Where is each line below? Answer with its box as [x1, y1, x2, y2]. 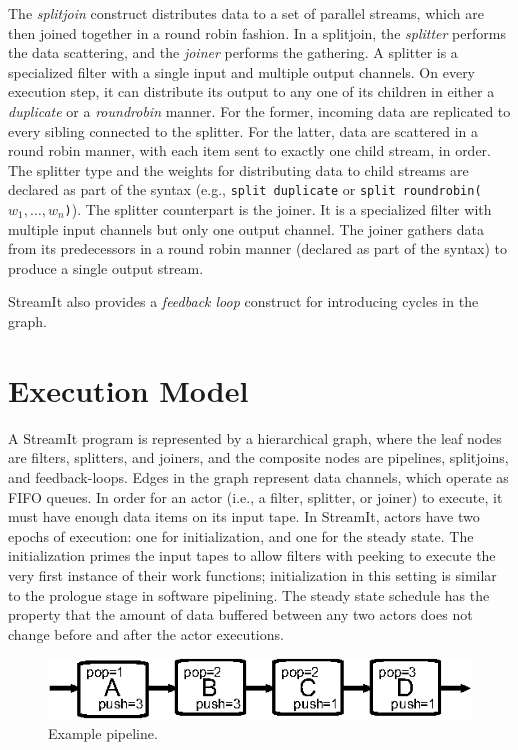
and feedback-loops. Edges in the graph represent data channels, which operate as [8, 466, 509, 487]
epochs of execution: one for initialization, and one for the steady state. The [8, 525, 474, 546]
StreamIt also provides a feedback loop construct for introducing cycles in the [8, 291, 479, 312]
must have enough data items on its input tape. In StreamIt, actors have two [8, 506, 480, 527]
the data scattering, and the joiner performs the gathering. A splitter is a [8, 42, 458, 63]
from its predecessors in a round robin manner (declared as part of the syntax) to [8, 238, 507, 259]
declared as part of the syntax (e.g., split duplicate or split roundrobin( [8, 179, 482, 200]
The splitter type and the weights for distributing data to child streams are [8, 159, 469, 180]
